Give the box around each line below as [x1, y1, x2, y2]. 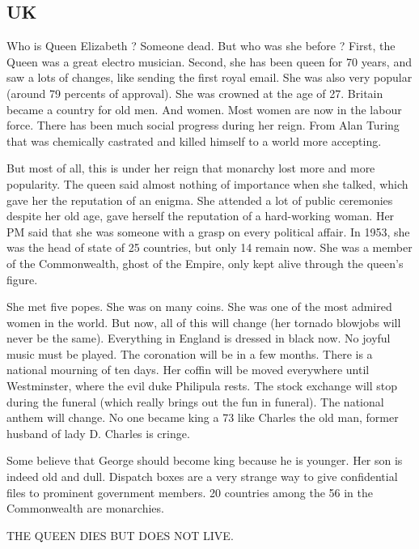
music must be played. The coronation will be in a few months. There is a [6, 345, 373, 362]
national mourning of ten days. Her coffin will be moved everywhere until [6, 361, 370, 378]
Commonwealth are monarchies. [6, 500, 164, 517]
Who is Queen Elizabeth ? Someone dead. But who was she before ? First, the [6, 37, 396, 54]
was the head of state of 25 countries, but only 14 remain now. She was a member [6, 239, 413, 256]
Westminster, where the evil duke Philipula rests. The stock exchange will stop [6, 377, 397, 394]
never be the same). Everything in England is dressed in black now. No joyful [6, 330, 391, 347]
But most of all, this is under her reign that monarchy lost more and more [6, 160, 375, 177]
